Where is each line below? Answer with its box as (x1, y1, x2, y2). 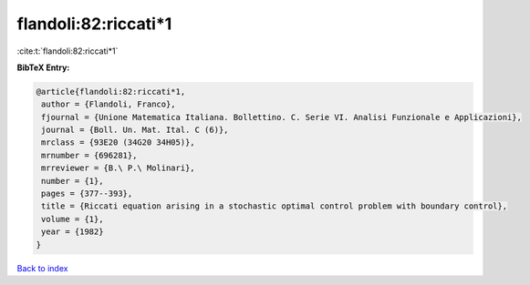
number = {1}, (41, 176, 104, 186)
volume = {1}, (41, 214, 104, 224)
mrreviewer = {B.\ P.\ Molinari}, (41, 163, 195, 173)
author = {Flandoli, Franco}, (41, 99, 177, 109)
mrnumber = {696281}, (41, 150, 138, 160)
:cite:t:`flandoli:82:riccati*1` (16, 46, 119, 56)
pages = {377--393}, (41, 188, 133, 199)
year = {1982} (41, 227, 104, 237)
